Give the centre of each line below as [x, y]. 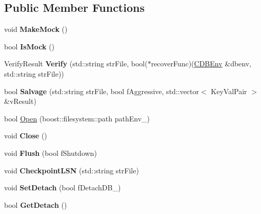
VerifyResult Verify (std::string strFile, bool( [76, 64]
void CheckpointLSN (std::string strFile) [72, 170]
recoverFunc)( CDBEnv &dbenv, [201, 64]
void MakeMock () [36, 29]
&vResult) [20, 101]
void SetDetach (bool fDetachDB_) [63, 188]
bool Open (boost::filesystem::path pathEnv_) [77, 118]
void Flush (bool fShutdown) [51, 153]
